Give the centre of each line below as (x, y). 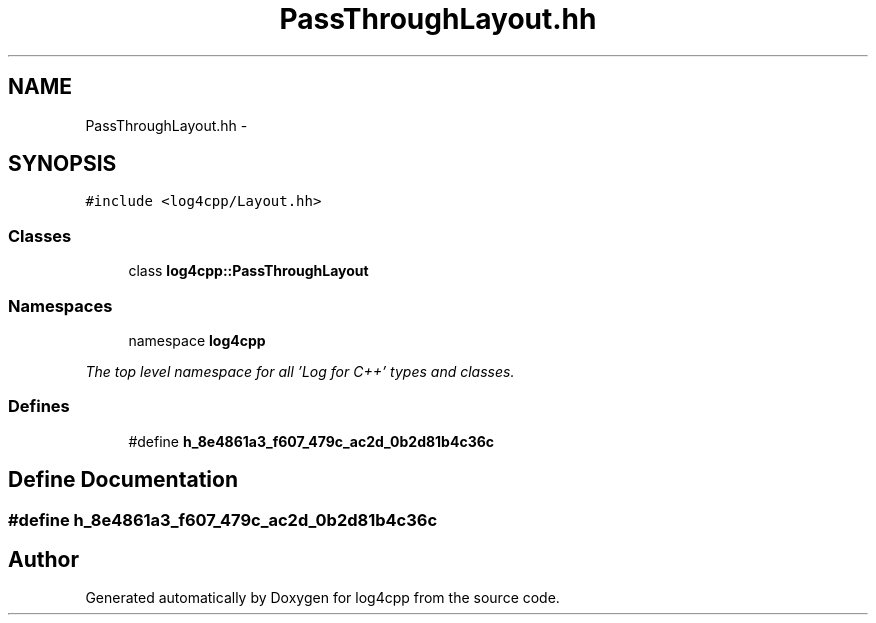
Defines (39, 406)
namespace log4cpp (197, 340)
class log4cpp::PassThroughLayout (248, 271)
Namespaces (60, 305)
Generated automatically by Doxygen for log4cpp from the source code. (322, 598)
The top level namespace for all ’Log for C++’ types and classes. (300, 371)
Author (43, 559)
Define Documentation (123, 480)
